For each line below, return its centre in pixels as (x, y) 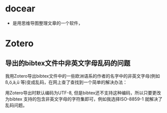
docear (20, 9)
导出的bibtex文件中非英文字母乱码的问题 (68, 63)
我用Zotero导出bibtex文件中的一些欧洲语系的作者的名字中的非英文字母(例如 (82, 76)
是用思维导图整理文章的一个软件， (47, 23)
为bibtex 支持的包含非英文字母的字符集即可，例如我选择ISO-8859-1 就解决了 (84, 99)
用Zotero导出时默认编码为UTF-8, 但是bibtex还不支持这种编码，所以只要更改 (83, 93)
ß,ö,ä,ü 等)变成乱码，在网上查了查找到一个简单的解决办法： (66, 82)
